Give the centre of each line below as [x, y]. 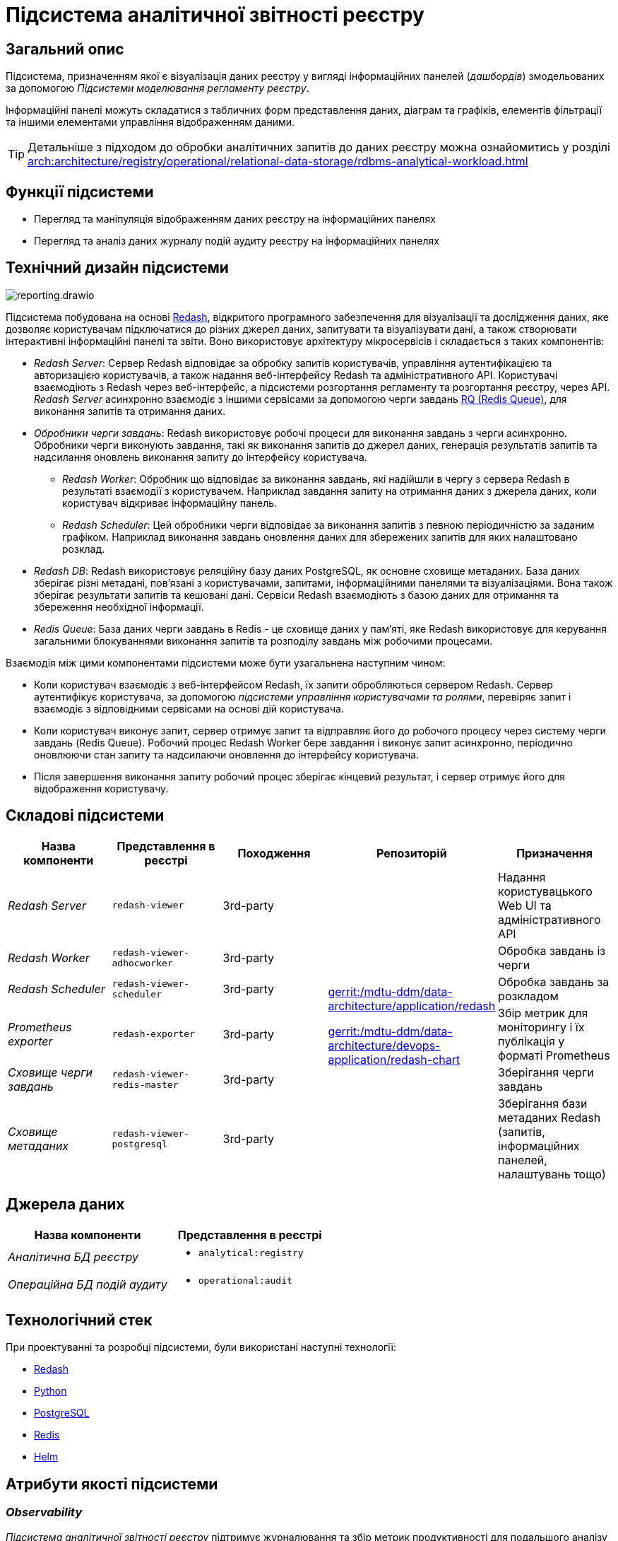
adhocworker [142, 963]
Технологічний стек [79, 1320]
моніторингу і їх [541, 1027]
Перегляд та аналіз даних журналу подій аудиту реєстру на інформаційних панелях [237, 241]
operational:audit [245, 1280]
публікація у [531, 1041]
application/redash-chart [394, 1059]
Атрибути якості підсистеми [112, 1484]
